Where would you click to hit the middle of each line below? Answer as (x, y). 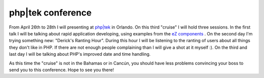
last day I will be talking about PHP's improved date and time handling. (80, 54)
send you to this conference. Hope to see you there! (62, 70)
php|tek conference (50, 13)
